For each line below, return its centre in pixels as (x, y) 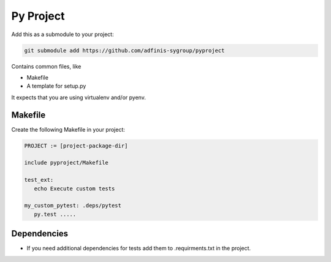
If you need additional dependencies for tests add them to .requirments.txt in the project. (139, 249)
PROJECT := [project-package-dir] (76, 146)
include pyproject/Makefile (66, 163)
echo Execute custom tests (74, 189)
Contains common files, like (46, 66)
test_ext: (39, 180)
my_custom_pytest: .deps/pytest (73, 206)
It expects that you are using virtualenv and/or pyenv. (79, 97)
